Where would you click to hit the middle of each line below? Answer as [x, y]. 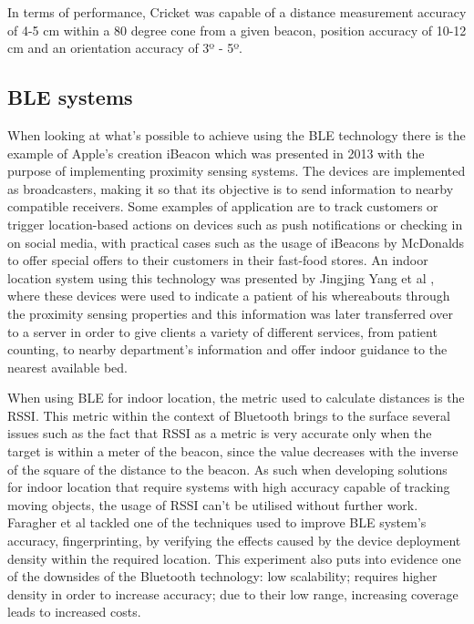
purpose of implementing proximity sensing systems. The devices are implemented [237, 171]
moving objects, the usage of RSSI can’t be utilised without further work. [213, 504]
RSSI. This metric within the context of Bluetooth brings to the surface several [229, 415]
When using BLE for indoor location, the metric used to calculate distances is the [236, 398]
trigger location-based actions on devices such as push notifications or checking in [235, 224]
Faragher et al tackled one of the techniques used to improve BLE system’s [217, 522]
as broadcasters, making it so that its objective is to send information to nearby [231, 188]
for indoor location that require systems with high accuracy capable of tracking [229, 487]
